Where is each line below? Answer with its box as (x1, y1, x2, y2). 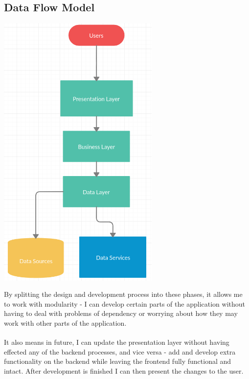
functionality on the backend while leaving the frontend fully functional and (4, 356, 231, 366)
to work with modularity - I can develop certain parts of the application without (4, 298, 245, 309)
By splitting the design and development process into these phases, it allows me (4, 289, 243, 299)
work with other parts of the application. (4, 318, 127, 328)
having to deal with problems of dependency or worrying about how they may (4, 308, 238, 318)
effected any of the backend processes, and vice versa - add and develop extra (4, 346, 236, 357)
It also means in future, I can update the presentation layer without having (4, 337, 229, 347)
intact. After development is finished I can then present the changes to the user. (4, 366, 244, 376)
